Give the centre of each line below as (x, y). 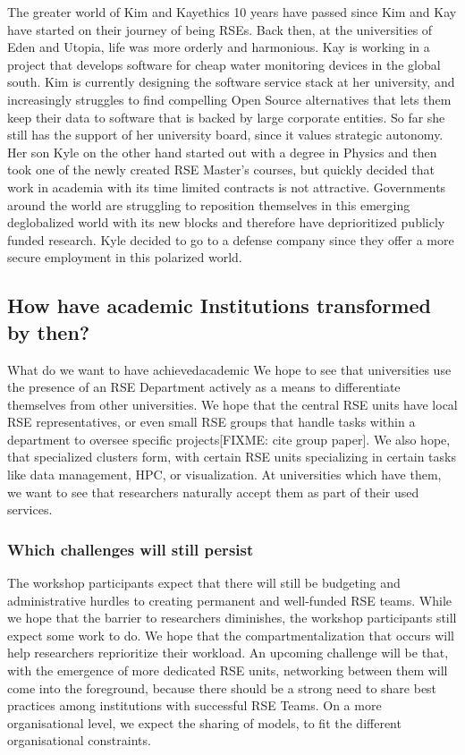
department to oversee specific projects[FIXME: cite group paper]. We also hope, (229, 439)
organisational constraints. (79, 740)
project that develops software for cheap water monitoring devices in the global (224, 64)
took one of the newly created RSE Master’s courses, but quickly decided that (221, 170)
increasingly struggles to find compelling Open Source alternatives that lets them (229, 99)
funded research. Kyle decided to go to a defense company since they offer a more (231, 239)
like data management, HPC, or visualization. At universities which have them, (224, 475)
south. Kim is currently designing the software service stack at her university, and (231, 82)
